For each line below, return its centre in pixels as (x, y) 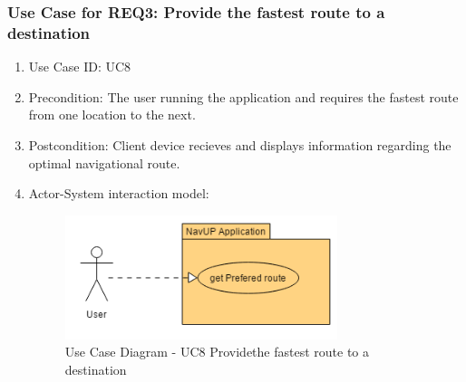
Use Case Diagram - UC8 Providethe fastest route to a (217, 352)
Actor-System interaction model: (119, 193)
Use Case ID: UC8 (80, 67)
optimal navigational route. (104, 162)
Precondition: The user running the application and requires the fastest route (243, 96)
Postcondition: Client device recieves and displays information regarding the (240, 144)
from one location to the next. (112, 115)
